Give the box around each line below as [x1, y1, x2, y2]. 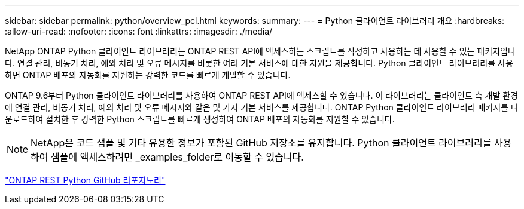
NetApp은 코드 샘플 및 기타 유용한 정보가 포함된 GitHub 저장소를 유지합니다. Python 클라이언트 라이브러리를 [31, 137, 492, 149]
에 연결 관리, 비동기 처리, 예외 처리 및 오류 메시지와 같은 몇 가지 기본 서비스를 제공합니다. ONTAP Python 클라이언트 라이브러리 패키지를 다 [5, 102, 519, 112]
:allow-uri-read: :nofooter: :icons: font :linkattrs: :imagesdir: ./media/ [5, 26, 273, 36]
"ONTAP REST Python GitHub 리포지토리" [5, 175, 166, 185]
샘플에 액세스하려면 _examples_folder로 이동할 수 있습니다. [51, 151, 304, 163]
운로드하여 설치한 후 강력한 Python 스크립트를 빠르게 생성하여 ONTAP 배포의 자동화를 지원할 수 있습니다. [5, 114, 395, 124]
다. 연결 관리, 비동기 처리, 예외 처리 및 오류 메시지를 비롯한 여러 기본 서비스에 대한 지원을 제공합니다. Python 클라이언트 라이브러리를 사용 [5, 58, 513, 68]
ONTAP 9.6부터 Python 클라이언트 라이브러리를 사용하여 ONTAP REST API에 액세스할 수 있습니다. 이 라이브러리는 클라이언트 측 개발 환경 [5, 90, 519, 100]
